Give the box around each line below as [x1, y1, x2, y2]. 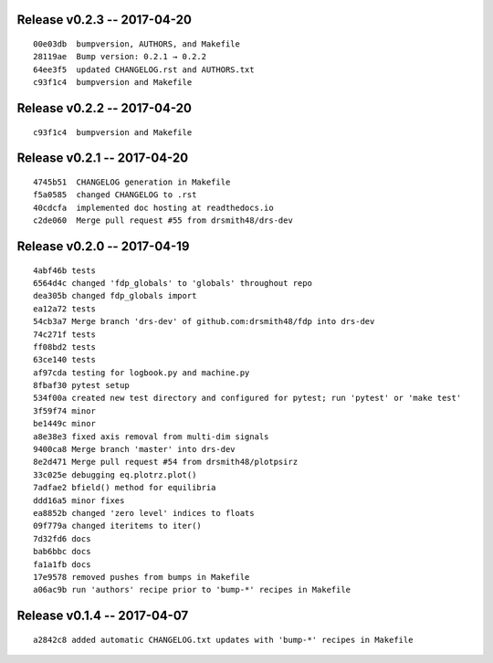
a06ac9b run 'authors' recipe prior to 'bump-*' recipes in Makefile [33, 584, 351, 595]
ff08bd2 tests [33, 342, 96, 352]
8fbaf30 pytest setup [33, 380, 130, 391]
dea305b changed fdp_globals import [33, 290, 197, 301]
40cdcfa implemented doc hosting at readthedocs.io [33, 202, 274, 213]
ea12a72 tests [33, 303, 96, 314]
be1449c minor [33, 418, 96, 429]
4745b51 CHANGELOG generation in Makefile [33, 177, 231, 187]
